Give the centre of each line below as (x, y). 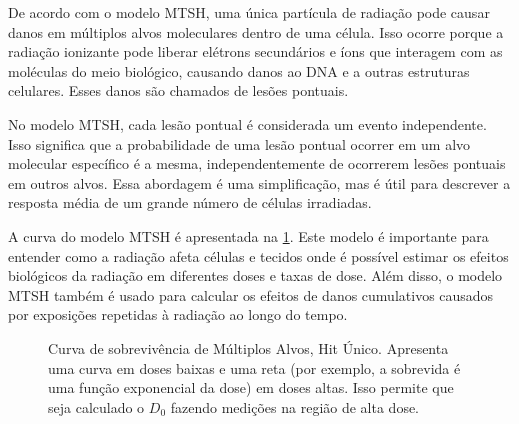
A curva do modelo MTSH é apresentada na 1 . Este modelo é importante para (248, 235)
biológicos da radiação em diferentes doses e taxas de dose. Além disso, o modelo (255, 275)
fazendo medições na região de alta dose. (295, 406)
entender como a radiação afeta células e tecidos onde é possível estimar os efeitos (258, 255)
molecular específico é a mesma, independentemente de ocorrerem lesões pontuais (257, 163)
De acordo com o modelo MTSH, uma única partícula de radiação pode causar (249, 12)
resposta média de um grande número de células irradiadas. (190, 202)
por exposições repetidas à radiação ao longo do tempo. (178, 314)
